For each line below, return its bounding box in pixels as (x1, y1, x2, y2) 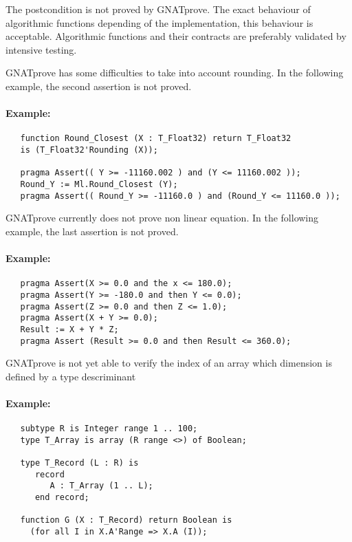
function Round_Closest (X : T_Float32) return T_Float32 (20, 133, 291, 144)
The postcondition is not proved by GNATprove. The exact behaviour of (5, 2, 311, 16)
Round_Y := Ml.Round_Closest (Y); (20, 179, 178, 189)
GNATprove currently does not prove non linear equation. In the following (5, 210, 319, 225)
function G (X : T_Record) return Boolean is (20, 515, 232, 525)
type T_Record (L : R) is (20, 458, 139, 468)
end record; (34, 492, 89, 503)
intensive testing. (5, 42, 77, 56)
